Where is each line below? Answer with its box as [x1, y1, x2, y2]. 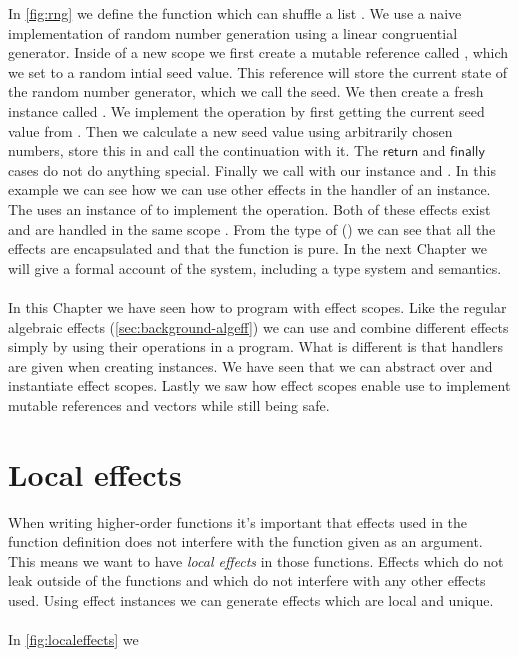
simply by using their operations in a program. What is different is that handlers [8, 336, 504, 357]
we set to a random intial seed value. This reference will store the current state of [8, 61, 508, 82]
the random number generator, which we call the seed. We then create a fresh [8, 81, 484, 102]
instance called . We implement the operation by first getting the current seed [8, 100, 485, 121]
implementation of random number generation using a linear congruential [8, 22, 458, 43]
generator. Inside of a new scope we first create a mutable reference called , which [8, 42, 509, 63]
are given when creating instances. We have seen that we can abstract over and [8, 355, 493, 376]
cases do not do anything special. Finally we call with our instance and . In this [8, 159, 496, 180]
